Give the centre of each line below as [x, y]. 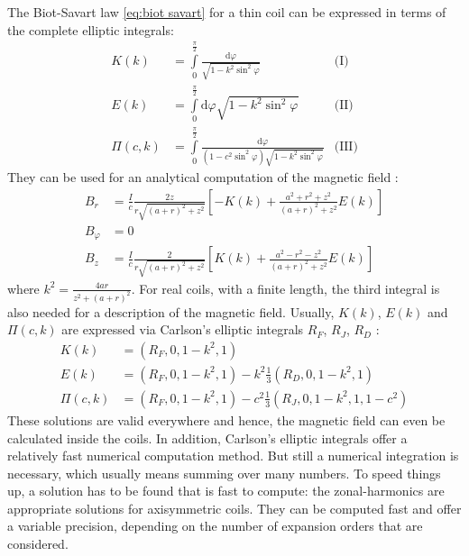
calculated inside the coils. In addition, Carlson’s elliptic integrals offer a [207, 438]
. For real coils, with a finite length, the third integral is [285, 288]
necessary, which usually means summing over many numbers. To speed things [224, 473]
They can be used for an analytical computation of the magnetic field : [203, 177]
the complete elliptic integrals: [91, 29]
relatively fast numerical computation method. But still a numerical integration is [233, 456]
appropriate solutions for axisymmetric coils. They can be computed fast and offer [234, 508]
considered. [38, 544]
